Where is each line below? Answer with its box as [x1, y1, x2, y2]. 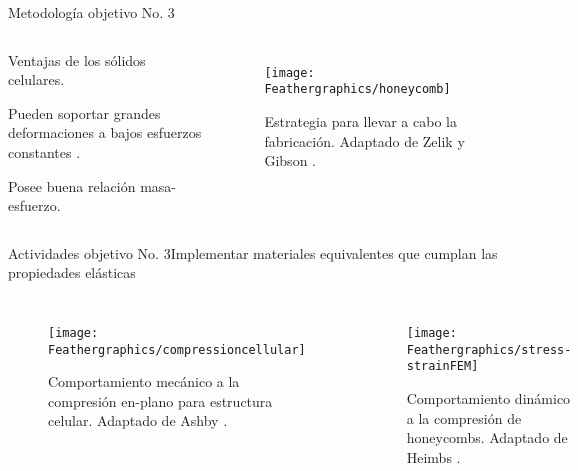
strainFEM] [406, 359, 479, 374]
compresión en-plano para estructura [48, 390, 273, 411]
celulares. [8, 69, 65, 90]
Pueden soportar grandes [8, 102, 161, 123]
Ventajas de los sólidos [8, 49, 146, 70]
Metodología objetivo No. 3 [8, 2, 175, 22]
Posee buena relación [8, 175, 136, 196]
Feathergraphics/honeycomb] [264, 82, 451, 97]
